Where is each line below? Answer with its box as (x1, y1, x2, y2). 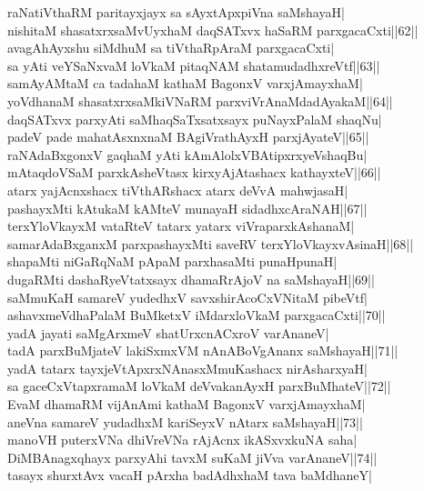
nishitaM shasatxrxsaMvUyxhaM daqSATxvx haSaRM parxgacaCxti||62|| (7, 20, 419, 39)
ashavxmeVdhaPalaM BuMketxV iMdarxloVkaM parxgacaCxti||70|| (7, 306, 386, 325)
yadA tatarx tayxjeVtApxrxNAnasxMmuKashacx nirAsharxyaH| (7, 358, 368, 377)
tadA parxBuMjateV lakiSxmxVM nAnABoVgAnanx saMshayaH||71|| (7, 341, 399, 360)
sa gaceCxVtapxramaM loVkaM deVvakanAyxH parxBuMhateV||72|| (7, 376, 391, 396)
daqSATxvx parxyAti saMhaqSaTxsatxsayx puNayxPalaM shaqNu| (7, 109, 382, 128)
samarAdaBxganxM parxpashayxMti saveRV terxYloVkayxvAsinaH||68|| (7, 234, 414, 253)
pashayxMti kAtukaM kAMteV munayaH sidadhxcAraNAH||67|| (7, 198, 368, 217)
